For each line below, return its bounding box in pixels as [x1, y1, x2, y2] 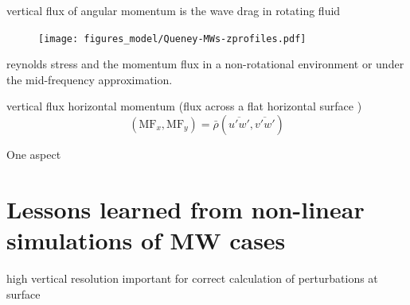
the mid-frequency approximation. [6, 71, 173, 87]
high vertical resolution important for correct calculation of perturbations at [6, 269, 378, 286]
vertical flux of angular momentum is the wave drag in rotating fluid [6, 2, 341, 18]
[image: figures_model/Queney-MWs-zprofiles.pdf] [38, 33, 307, 44]
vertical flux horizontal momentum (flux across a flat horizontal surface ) [6, 98, 362, 114]
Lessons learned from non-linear [6, 192, 365, 225]
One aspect [6, 146, 61, 163]
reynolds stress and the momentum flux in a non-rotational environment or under [6, 56, 404, 72]
